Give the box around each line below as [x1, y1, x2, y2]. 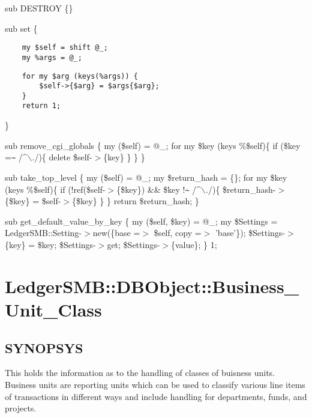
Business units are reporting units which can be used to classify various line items [5, 378, 305, 390]
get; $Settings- [107, 238, 160, 250]
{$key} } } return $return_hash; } [72, 195, 199, 207]
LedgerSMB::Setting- [5, 226, 82, 239]
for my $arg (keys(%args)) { [22, 71, 138, 80]
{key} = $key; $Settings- [5, 238, 96, 250]
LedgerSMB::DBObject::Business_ [5, 273, 299, 298]
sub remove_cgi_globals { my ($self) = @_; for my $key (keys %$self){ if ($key [5, 139, 301, 151]
